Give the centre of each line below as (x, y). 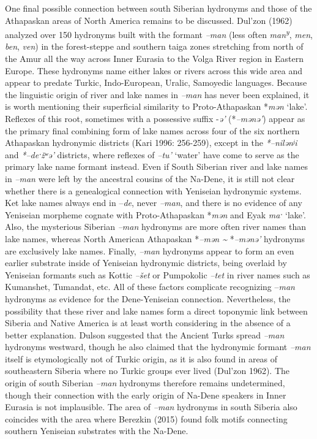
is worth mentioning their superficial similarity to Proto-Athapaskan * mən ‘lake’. (156, 106)
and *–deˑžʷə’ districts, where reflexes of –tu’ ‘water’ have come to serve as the (152, 154)
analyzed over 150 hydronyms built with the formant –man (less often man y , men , (159, 33)
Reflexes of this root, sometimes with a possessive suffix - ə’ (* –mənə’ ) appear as (155, 118)
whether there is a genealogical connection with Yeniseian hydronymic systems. (153, 190)
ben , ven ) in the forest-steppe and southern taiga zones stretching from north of (154, 46)
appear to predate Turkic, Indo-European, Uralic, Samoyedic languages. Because (156, 82)
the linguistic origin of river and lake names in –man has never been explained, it (157, 94)
